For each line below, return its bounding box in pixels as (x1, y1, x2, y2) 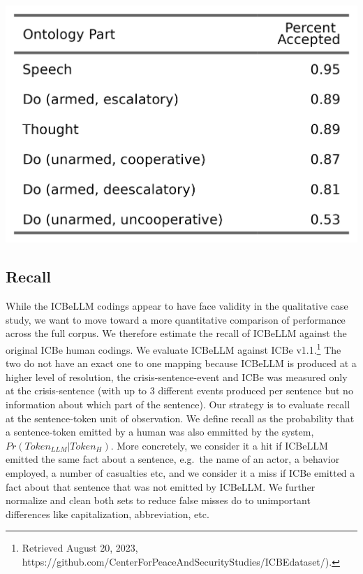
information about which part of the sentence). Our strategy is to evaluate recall (6, 397, 350, 412)
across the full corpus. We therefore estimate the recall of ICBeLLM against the (6, 326, 347, 340)
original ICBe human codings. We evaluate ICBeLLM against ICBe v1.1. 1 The (6, 340, 341, 357)
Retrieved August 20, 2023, (22, 540, 138, 555)
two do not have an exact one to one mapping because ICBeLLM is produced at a (6, 356, 357, 371)
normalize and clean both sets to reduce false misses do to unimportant (6, 493, 311, 508)
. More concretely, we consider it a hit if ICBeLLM (110, 438, 328, 452)
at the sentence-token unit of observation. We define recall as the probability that (6, 410, 355, 425)
